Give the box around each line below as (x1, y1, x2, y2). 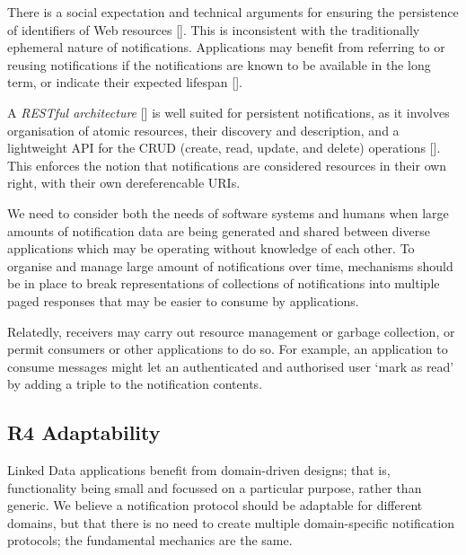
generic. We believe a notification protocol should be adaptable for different (7, 496, 423, 515)
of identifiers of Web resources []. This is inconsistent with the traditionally (7, 20, 420, 39)
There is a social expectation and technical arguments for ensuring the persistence (7, 3, 459, 21)
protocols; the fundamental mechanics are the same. (7, 531, 293, 550)
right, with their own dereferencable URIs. (7, 173, 241, 192)
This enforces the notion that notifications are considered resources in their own (7, 155, 447, 174)
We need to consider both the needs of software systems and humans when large (7, 203, 449, 222)
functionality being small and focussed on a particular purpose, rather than (7, 478, 422, 497)
